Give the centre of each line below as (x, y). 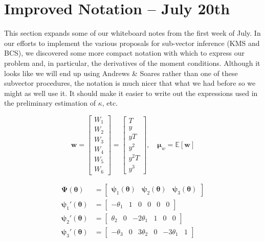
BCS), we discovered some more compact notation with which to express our (124, 53)
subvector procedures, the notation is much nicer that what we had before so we (130, 83)
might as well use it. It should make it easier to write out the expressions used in (131, 93)
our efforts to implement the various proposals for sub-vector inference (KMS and (132, 43)
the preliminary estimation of (50, 103)
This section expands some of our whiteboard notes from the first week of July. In (132, 33)
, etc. (110, 103)
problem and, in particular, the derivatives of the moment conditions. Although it (132, 63)
